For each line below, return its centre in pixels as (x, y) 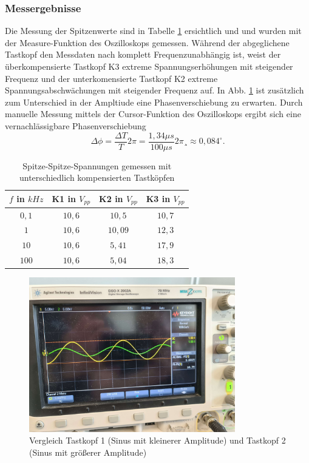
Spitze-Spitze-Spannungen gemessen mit (97, 165)
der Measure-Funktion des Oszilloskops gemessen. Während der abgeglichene (147, 42)
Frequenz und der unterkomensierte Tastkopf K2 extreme (111, 78)
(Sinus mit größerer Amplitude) (88, 452)
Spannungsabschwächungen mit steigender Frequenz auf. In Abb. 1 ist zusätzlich (154, 90)
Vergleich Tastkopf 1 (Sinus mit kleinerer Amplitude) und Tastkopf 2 (158, 440)
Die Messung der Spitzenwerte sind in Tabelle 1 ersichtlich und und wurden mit (153, 31)
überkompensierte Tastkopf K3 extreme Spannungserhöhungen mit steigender (149, 66)
